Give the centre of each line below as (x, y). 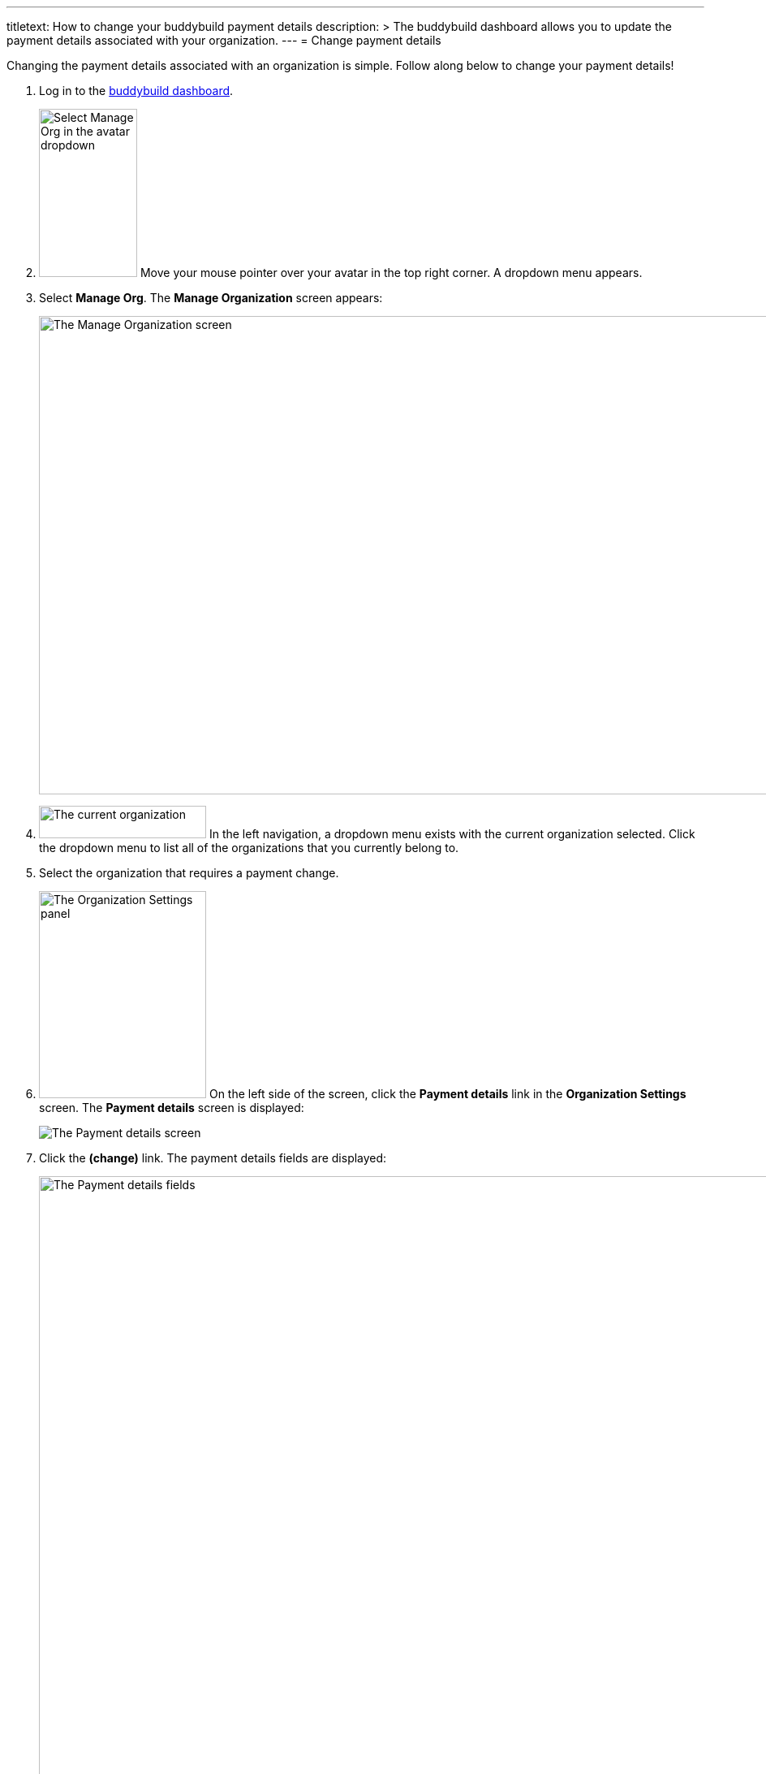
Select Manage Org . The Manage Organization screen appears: (211, 298)
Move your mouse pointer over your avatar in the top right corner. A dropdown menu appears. (391, 273)
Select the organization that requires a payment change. (189, 873)
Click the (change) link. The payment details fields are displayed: (213, 1158)
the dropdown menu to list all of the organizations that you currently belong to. (249, 848)
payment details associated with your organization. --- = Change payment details (224, 40)
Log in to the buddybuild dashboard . (136, 91)
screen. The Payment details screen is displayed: (172, 1108)
